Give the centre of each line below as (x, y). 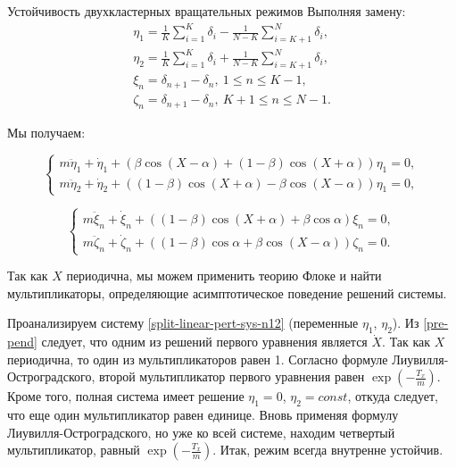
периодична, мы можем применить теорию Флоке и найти (224, 276)
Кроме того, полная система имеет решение (126, 396)
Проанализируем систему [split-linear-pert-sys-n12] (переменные (183, 323)
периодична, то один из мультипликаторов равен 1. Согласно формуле (198, 359)
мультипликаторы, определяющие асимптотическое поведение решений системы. (227, 292)
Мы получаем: (46, 132)
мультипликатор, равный (74, 450)
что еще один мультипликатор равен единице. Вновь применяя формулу (203, 415)
